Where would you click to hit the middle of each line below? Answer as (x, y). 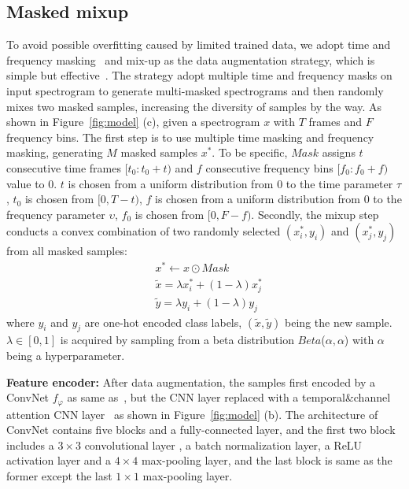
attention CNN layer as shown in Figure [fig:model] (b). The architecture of (192, 414)
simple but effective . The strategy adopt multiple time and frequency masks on (199, 75)
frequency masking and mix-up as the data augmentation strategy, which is (191, 59)
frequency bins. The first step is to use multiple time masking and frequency (190, 137)
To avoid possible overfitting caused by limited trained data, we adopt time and (199, 44)
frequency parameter (56, 214)
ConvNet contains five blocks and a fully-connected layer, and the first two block (201, 430)
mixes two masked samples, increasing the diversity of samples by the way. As (194, 106)
